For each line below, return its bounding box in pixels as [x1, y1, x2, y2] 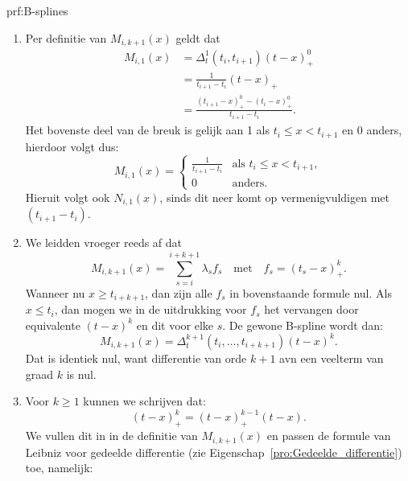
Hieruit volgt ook [25, 188, 110, 205]
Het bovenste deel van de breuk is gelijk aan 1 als [25, 121, 270, 138]
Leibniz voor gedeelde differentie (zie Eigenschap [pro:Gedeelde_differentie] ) [25, 443, 402, 460]
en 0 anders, [342, 121, 402, 138]
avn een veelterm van [279, 349, 384, 366]
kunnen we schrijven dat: [83, 393, 206, 409]
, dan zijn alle [145, 284, 212, 301]
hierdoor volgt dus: [25, 138, 119, 154]
